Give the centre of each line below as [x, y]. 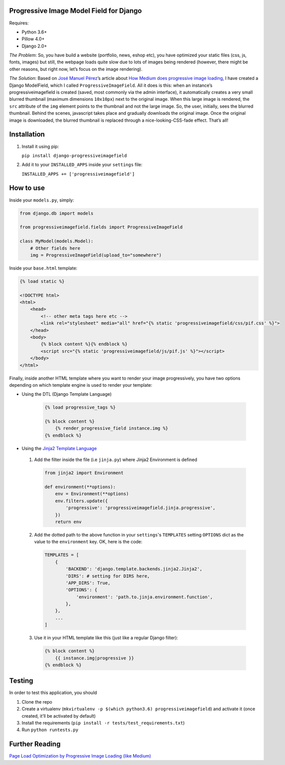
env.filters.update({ [81, 501]
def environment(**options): [80, 487]
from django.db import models [57, 213]
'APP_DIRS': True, [88, 583]
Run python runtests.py [50, 730]
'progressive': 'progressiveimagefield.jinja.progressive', [141, 508]
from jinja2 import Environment [84, 473]
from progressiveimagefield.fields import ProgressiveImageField [101, 227]
